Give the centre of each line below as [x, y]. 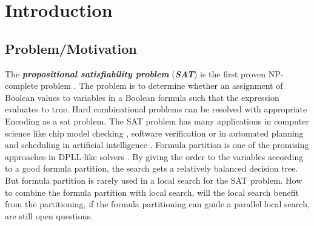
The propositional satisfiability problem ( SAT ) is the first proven [135, 73]
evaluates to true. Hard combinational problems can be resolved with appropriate [156, 109]
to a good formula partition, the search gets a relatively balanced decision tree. [152, 168]
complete [22, 86]
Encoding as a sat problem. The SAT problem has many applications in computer [157, 121]
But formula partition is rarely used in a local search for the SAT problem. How [154, 180]
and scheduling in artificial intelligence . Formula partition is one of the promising [157, 145]
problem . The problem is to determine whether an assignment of [162, 86]
